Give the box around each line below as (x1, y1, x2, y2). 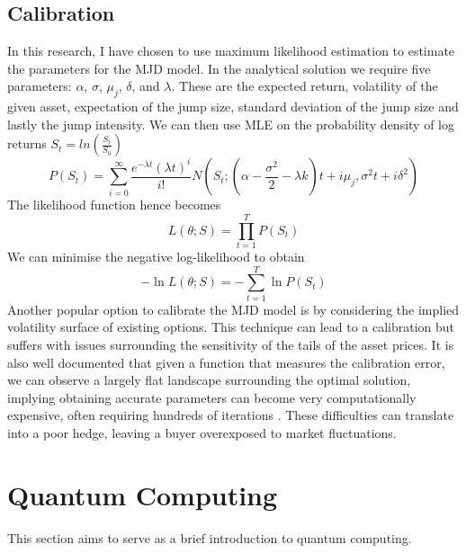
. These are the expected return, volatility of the (171, 76, 438, 95)
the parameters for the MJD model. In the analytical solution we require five (7, 58, 431, 77)
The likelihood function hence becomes (7, 195, 221, 214)
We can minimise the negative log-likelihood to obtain (7, 247, 305, 266)
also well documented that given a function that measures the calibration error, (7, 352, 445, 371)
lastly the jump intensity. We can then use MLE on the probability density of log (7, 114, 454, 133)
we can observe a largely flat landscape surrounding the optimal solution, (7, 370, 411, 389)
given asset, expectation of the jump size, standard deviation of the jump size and (7, 97, 459, 116)
